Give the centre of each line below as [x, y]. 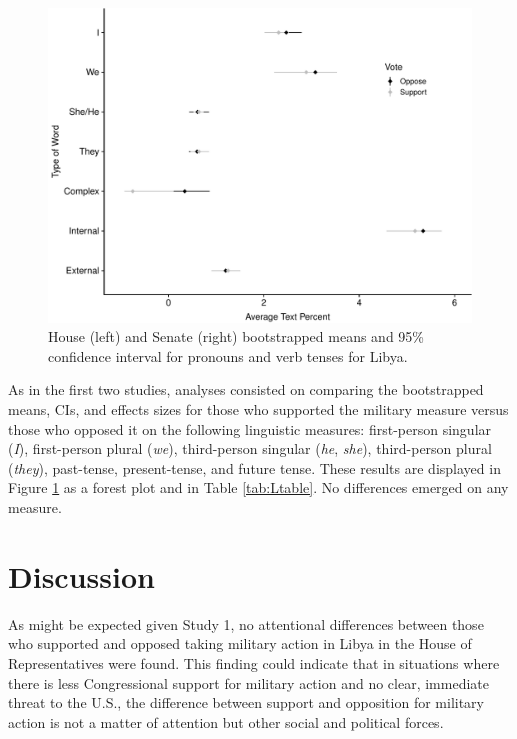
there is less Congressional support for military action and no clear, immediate [248, 682]
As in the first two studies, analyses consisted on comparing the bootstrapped [246, 389]
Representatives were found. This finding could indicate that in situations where [254, 662]
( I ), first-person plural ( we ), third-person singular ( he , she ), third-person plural [250, 448]
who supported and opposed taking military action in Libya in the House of [240, 643]
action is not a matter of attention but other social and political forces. [226, 721]
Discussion [81, 575]
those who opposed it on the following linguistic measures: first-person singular [250, 428]
